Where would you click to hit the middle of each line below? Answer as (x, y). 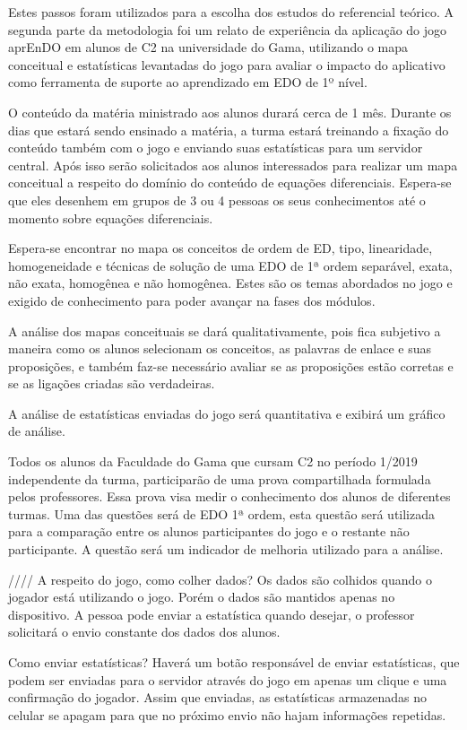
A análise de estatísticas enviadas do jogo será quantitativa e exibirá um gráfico (227, 413)
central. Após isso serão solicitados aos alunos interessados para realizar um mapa (233, 165)
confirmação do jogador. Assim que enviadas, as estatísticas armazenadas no (217, 697)
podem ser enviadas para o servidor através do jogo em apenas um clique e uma (228, 679)
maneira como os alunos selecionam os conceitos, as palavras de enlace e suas (220, 348)
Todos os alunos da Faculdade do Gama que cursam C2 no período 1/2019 (213, 461)
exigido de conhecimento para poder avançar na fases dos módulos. (192, 300)
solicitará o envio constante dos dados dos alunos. (144, 632)
